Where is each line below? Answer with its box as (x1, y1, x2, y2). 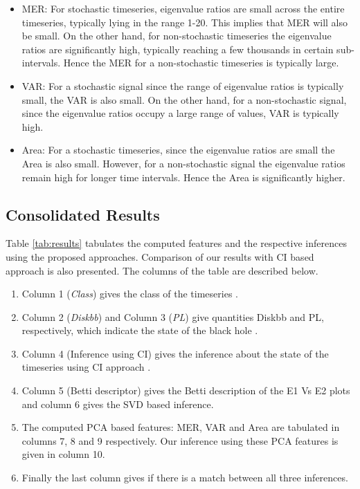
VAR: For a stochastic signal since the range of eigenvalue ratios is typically (21, 78, 344, 93)
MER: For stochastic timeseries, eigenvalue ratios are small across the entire (21, 1, 345, 15)
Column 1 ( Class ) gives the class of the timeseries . (21, 286, 239, 301)
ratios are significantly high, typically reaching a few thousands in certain (21, 41, 334, 56)
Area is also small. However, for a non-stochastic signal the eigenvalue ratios (21, 156, 345, 170)
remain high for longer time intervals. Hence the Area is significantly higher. (21, 169, 345, 184)
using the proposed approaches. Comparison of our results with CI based (6, 249, 314, 264)
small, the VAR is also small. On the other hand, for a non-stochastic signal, (21, 92, 347, 107)
